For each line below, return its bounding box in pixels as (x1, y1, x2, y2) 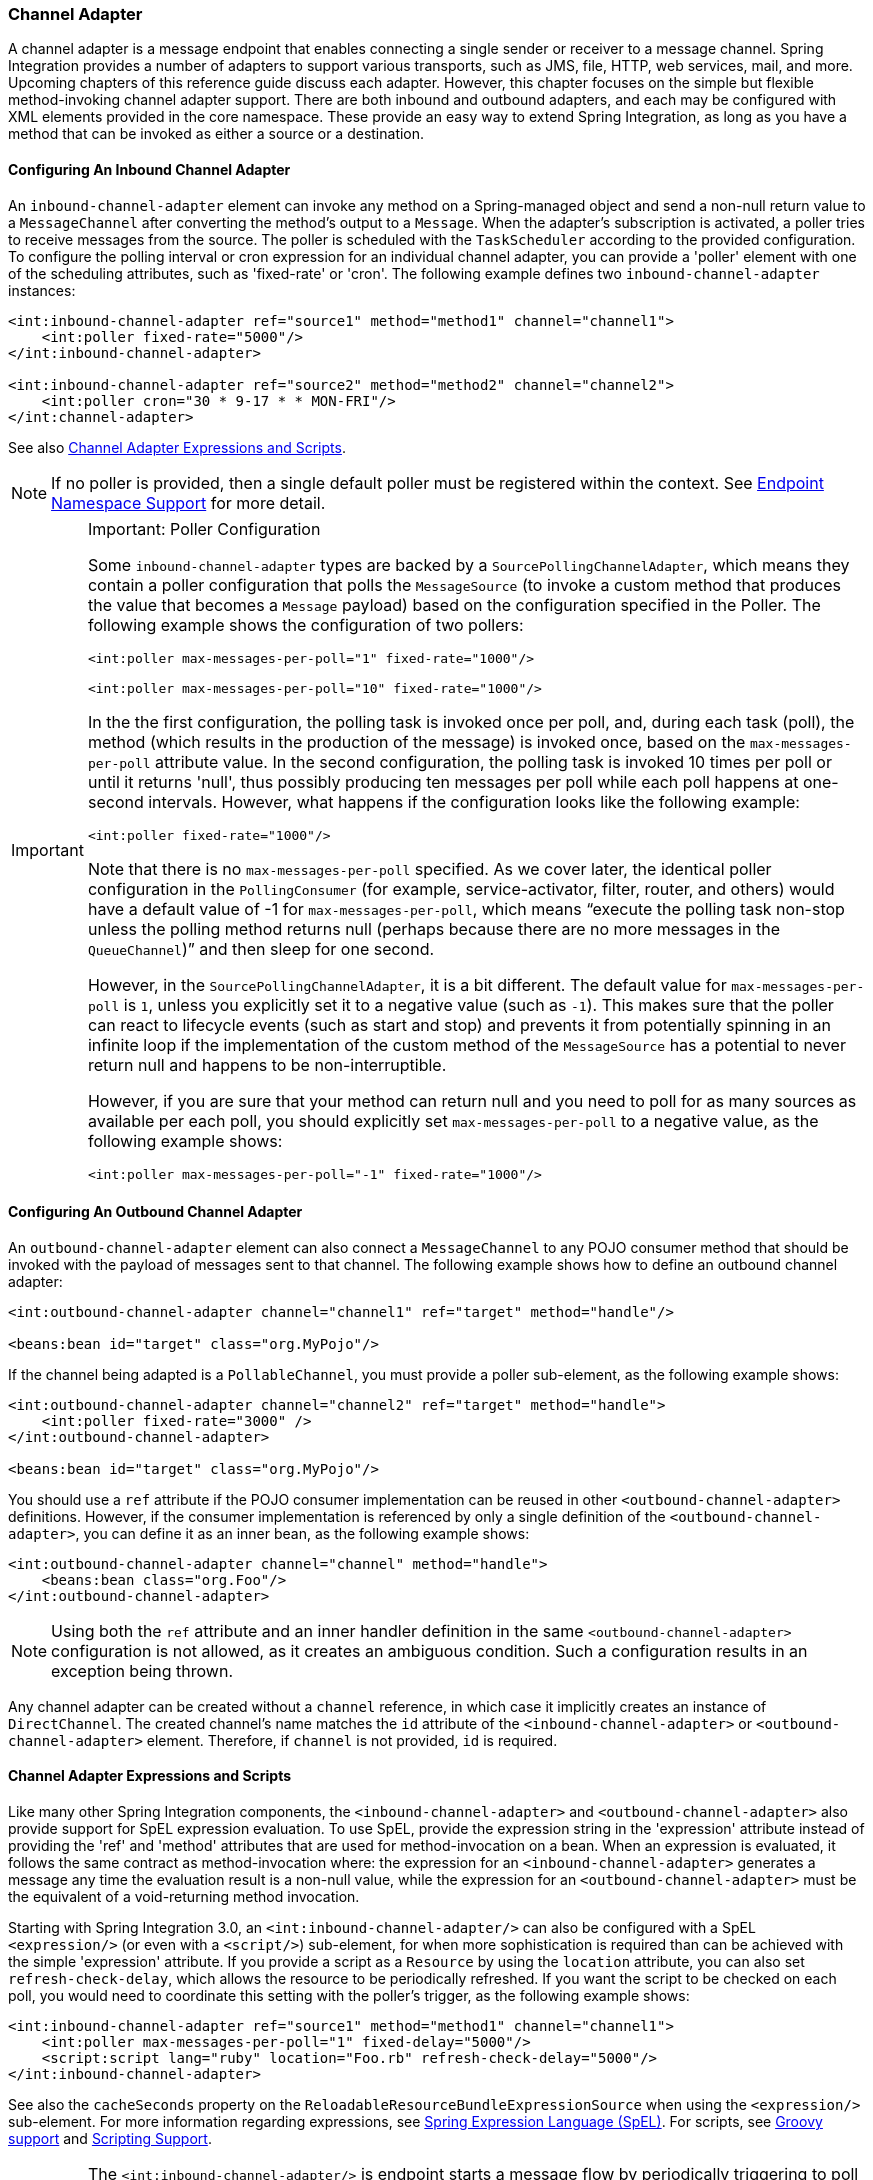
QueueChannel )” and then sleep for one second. (87, 938, 435, 959)
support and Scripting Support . (8, 2130, 212, 2148)
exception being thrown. (51, 1660, 234, 1681)
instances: (8, 281, 76, 299)
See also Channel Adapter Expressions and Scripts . (8, 438, 346, 456)
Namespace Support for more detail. (51, 492, 326, 513)
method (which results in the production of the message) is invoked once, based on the (87, 731, 746, 752)
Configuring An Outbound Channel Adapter (8, 1203, 303, 1221)
